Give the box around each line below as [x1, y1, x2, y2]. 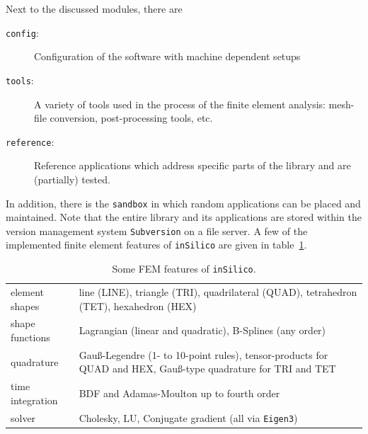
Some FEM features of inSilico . [112, 261, 256, 276]
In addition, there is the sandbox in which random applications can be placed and [6, 195, 361, 210]
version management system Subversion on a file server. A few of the [6, 223, 308, 238]
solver [11, 410, 36, 425]
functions [11, 330, 50, 345]
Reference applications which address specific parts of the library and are [34, 158, 351, 173]
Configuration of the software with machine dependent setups [34, 49, 301, 64]
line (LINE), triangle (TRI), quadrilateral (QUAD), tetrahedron [79, 285, 357, 299]
